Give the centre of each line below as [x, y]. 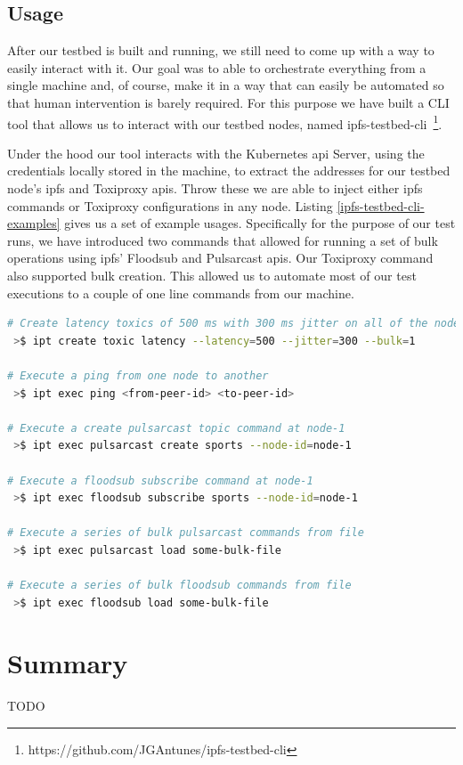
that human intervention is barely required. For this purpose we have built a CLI [228, 102]
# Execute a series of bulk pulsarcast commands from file [186, 533]
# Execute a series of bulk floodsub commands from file [179, 586]
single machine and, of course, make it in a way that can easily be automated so [226, 85]
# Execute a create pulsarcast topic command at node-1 [176, 428]
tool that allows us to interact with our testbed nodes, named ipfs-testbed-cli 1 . [225, 122]
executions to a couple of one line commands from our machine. [181, 293]
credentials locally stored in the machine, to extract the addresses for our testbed [229, 171]
